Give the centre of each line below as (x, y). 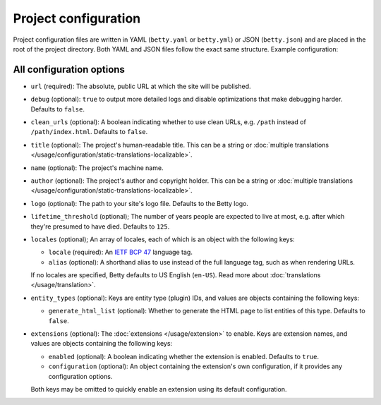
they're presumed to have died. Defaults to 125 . (100, 226)
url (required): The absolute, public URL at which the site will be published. (141, 86)
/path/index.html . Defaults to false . (89, 132)
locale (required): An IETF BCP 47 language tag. (121, 252)
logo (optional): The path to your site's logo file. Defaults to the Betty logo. (139, 203)
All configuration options (69, 69)
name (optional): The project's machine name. (97, 168)
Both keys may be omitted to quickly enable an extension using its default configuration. (159, 389)
